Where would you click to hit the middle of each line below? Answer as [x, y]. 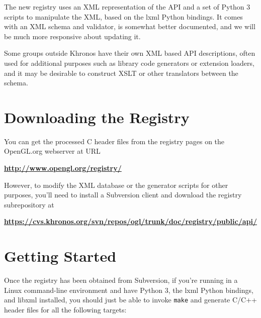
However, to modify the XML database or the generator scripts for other [116, 185]
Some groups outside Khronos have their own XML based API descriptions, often [130, 53]
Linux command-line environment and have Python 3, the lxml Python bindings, [129, 290]
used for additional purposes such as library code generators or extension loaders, [129, 63]
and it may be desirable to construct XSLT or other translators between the [121, 73]
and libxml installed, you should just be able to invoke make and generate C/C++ [130, 300]
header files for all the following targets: [65, 309]
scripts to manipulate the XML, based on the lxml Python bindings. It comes [123, 16]
